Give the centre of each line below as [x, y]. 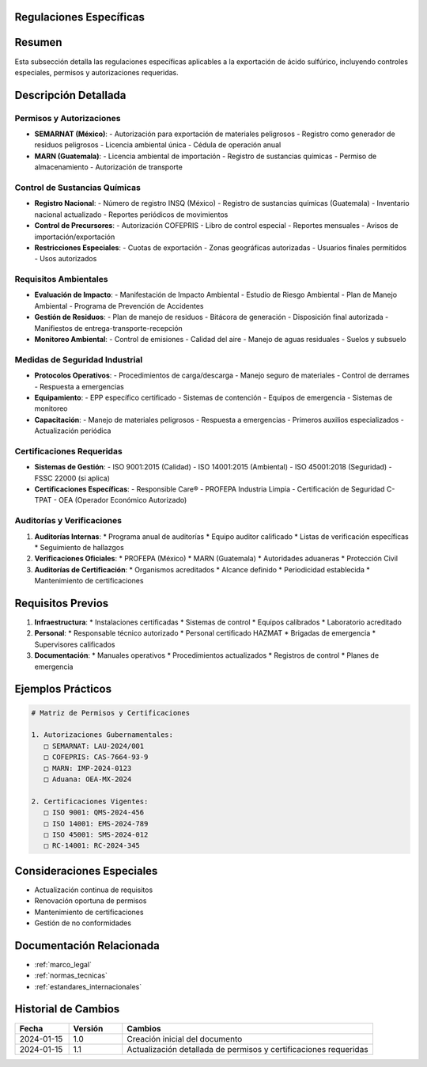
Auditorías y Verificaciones [68, 521]
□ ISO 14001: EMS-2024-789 [96, 824]
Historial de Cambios [67, 1009]
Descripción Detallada [70, 95]
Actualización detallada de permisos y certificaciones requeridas [248, 1049]
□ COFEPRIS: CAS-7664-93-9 [96, 757]
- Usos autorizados [66, 259]
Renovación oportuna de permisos [91, 901]
